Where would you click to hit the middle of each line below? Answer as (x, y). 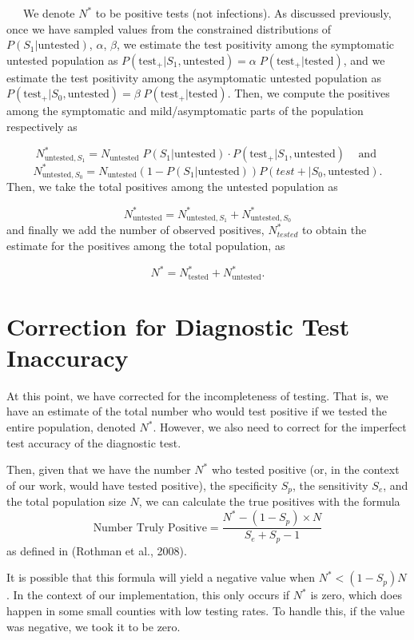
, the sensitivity (330, 485)
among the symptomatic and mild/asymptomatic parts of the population (185, 111)
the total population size (66, 501)
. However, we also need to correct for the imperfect (280, 427)
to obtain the (334, 230)
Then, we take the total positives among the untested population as (172, 187)
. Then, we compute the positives (309, 93)
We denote (49, 13)
